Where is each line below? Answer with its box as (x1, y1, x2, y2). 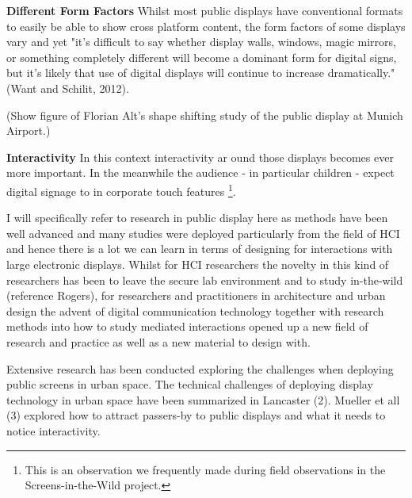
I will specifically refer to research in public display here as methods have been (6, 209, 388, 226)
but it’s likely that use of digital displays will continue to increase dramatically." (6, 64, 395, 81)
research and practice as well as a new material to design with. (6, 333, 311, 350)
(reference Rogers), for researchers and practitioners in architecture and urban (6, 287, 386, 304)
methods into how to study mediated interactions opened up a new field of (6, 318, 368, 335)
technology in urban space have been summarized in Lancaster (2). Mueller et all (6, 391, 400, 408)
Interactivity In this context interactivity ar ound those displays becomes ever (6, 148, 394, 165)
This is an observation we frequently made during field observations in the (25, 461, 386, 477)
